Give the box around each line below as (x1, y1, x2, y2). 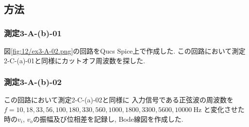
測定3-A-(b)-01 (4, 27, 62, 39)
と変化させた (203, 104, 245, 114)
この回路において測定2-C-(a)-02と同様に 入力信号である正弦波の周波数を (4, 95, 234, 105)
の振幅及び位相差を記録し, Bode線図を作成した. (33, 113, 183, 124)
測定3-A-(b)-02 (4, 76, 62, 88)
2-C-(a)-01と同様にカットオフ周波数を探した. (4, 55, 145, 65)
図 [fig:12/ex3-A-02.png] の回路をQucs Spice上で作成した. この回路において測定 (4, 46, 246, 56)
